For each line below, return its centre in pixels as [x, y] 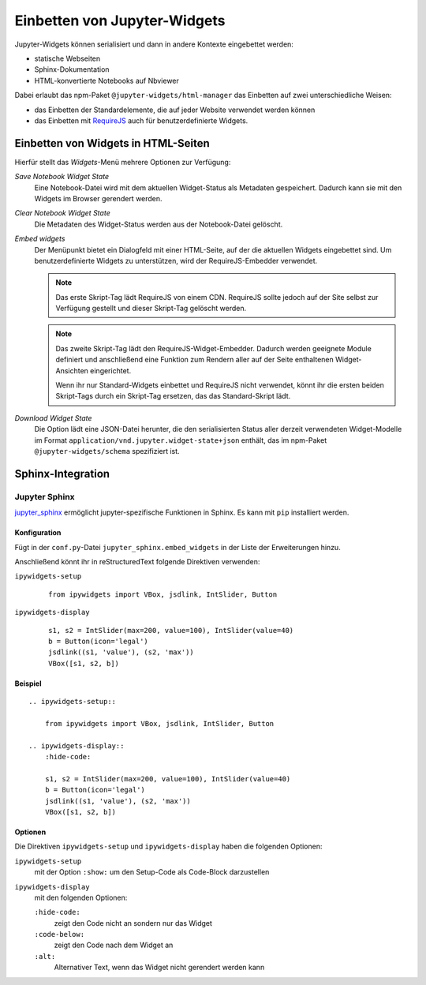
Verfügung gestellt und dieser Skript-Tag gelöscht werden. [151, 309]
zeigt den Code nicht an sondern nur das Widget [133, 923]
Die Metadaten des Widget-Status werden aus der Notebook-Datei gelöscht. [159, 224]
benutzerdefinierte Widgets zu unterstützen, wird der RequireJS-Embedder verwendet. [176, 260]
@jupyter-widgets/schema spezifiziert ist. [107, 451]
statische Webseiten [67, 58]
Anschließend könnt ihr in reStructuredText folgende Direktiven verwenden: [137, 561]
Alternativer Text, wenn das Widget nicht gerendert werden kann [159, 968]
